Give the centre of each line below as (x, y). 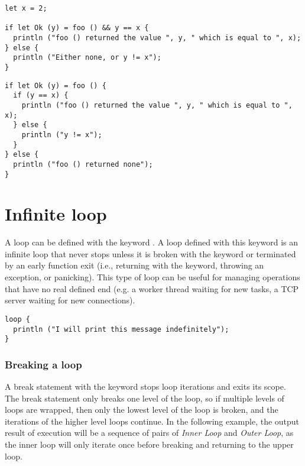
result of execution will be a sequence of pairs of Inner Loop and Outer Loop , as (149, 433)
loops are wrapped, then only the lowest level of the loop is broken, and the (142, 410)
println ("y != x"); (62, 135)
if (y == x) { (41, 96)
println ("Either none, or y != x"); (87, 58)
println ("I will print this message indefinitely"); (121, 329)
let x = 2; (26, 8)
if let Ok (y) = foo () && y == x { (77, 28)
